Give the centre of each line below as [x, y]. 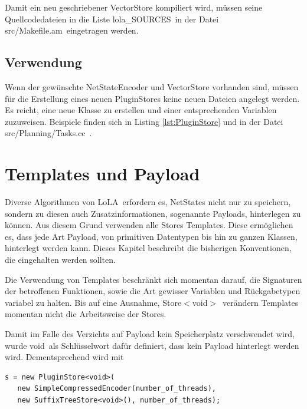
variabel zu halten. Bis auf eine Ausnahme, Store [93, 302]
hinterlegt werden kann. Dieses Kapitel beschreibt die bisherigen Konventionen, [148, 248]
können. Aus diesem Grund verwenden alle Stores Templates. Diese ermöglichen [149, 225]
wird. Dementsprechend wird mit [64, 357]
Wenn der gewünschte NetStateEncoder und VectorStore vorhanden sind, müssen [152, 86]
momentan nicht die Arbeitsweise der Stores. [86, 314]
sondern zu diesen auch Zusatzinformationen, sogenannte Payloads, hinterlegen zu [153, 213]
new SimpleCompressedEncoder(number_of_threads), [117, 389]
